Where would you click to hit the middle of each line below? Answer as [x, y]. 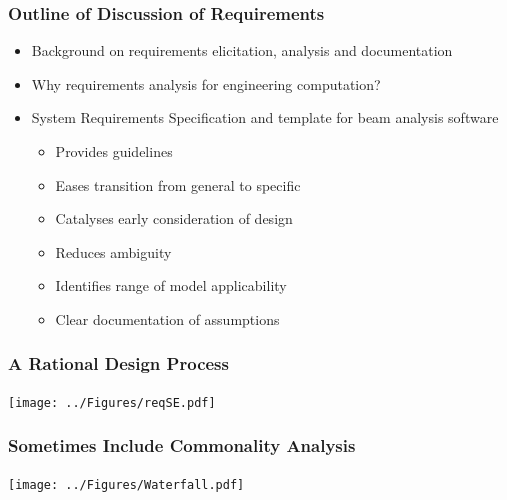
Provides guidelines [114, 151]
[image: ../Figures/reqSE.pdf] [112, 402]
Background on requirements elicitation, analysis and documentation [242, 50]
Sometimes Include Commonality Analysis [182, 445]
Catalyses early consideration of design [174, 218]
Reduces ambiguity [113, 251]
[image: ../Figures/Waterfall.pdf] [126, 484]
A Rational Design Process [118, 363]
